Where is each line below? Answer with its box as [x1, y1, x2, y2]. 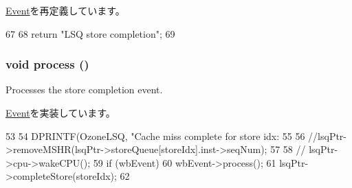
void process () [5, 56, 89, 73]
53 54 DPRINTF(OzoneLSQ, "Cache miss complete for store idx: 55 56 [5, 128, 305, 143]
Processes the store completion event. [5, 82, 163, 97]
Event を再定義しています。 [5, 3, 125, 17]
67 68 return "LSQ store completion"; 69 [5, 26, 175, 40]
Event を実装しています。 [5, 106, 115, 119]
